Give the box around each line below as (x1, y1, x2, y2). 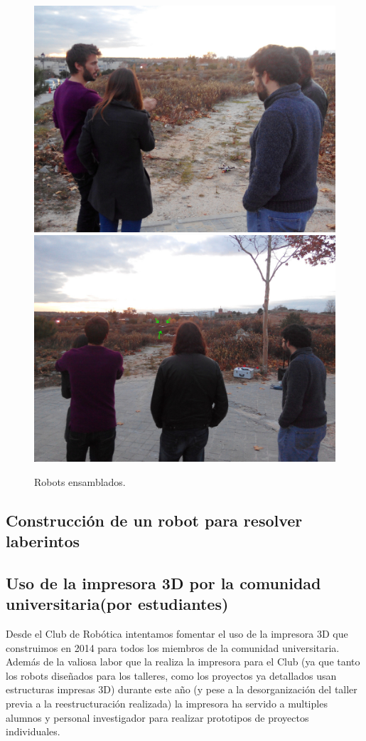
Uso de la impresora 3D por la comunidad (6, 571, 321, 594)
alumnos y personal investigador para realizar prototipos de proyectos (6, 710, 309, 725)
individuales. (6, 724, 60, 739)
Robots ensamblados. (34, 474, 126, 489)
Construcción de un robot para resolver (6, 509, 303, 531)
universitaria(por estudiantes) (6, 593, 229, 615)
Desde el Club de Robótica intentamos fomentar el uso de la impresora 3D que (6, 626, 348, 641)
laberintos (6, 530, 80, 552)
